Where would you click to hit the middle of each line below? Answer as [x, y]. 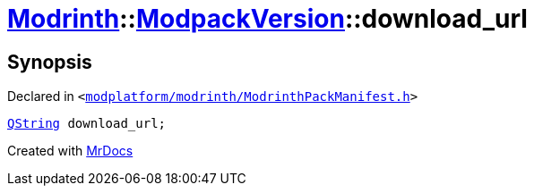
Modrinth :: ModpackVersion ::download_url [267, 19]
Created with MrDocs [70, 151]
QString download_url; [87, 124]
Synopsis [50, 62]
